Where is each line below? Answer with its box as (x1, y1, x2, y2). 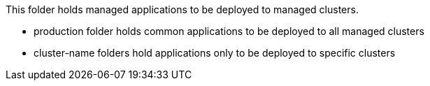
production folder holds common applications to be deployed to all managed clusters (34, 25, 424, 37)
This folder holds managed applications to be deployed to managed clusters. (6, 3, 359, 15)
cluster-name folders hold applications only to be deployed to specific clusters (34, 47, 396, 59)
